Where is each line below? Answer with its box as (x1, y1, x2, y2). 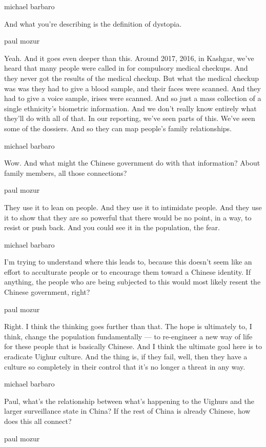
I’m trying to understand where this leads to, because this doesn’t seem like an (4, 256, 252, 267)
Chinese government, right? (4, 287, 90, 297)
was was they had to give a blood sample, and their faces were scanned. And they (4, 83, 261, 93)
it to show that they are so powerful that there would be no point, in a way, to (4, 212, 252, 222)
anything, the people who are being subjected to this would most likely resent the (4, 276, 261, 287)
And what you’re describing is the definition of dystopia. (4, 18, 182, 29)
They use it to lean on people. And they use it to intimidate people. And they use (4, 201, 262, 212)
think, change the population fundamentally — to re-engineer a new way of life (4, 331, 253, 341)
